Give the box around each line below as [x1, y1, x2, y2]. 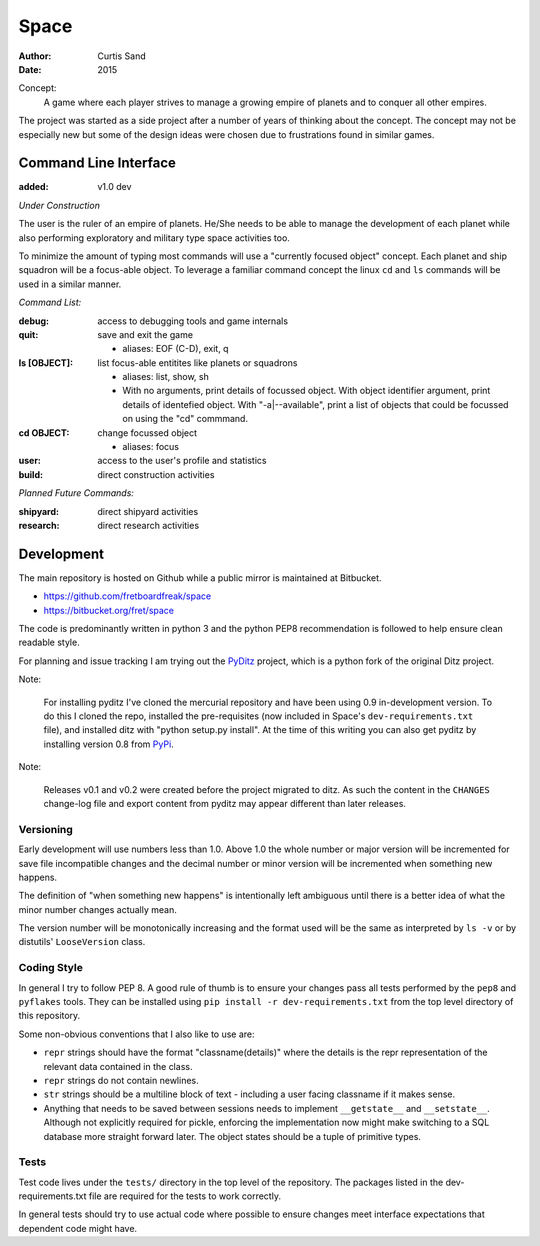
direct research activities [97, 520, 200, 531]
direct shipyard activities [97, 505, 199, 517]
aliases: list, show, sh [122, 371, 210, 383]
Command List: [18, 296, 82, 309]
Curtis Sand [97, 50, 146, 62]
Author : [18, 50, 52, 62]
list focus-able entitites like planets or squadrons [97, 356, 298, 369]
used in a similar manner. [18, 278, 122, 290]
